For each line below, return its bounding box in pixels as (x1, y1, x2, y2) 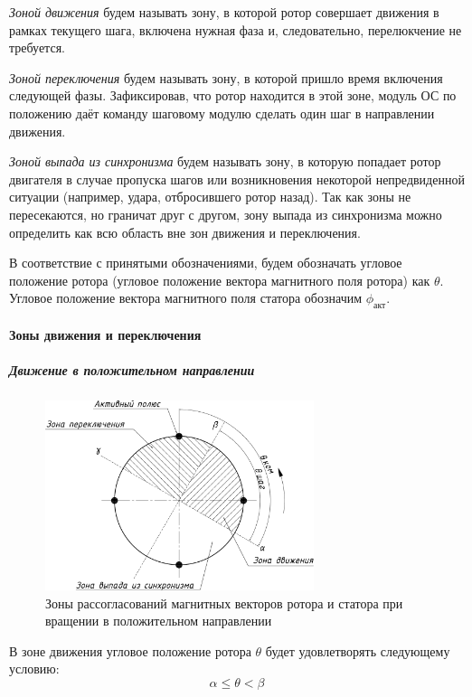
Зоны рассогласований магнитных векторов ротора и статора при (45, 593, 403, 612)
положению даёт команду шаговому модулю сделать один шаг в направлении (9, 103, 435, 122)
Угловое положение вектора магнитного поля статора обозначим (9, 288, 363, 307)
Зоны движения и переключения (9, 325, 202, 344)
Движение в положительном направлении (9, 360, 255, 379)
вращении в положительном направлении (45, 611, 272, 630)
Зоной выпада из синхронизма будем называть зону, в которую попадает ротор (9, 152, 441, 171)
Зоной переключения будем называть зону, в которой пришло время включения (9, 68, 443, 87)
